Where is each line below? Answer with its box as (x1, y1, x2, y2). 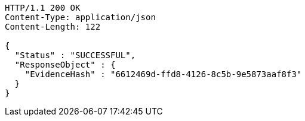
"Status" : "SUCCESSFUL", (14, 50, 136, 60)
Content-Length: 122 (5, 22, 101, 31)
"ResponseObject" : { (14, 60, 116, 69)
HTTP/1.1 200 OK (5, 3, 81, 12)
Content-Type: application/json (5, 12, 156, 22)
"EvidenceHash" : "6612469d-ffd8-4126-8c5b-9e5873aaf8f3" (24, 69, 302, 79)
